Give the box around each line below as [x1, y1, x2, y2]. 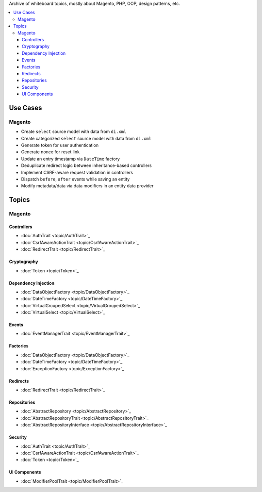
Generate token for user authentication [21, 142, 99, 148]
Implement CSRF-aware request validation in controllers [21, 169, 133, 175]
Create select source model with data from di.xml [21, 129, 127, 134]
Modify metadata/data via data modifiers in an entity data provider [21, 183, 154, 189]
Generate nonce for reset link [21, 149, 80, 155]
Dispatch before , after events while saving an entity [21, 176, 130, 182]
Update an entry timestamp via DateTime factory [21, 156, 120, 162]
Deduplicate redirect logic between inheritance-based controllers [21, 163, 152, 168]
